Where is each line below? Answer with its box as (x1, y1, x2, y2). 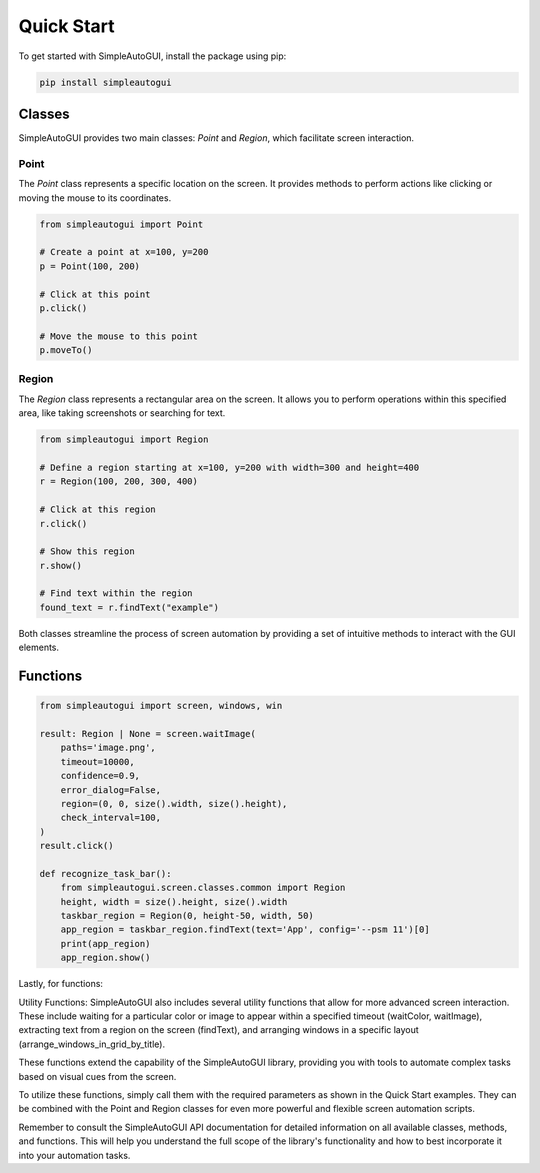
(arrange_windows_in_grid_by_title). (18, 1038, 165, 1050)
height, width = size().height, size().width (60, 896, 288, 907)
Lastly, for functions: (18, 978, 104, 990)
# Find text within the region (39, 588, 194, 599)
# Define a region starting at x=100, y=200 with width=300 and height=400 (39, 461, 420, 473)
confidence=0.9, (60, 770, 140, 782)
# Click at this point (39, 288, 151, 300)
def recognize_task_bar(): (39, 868, 172, 879)
